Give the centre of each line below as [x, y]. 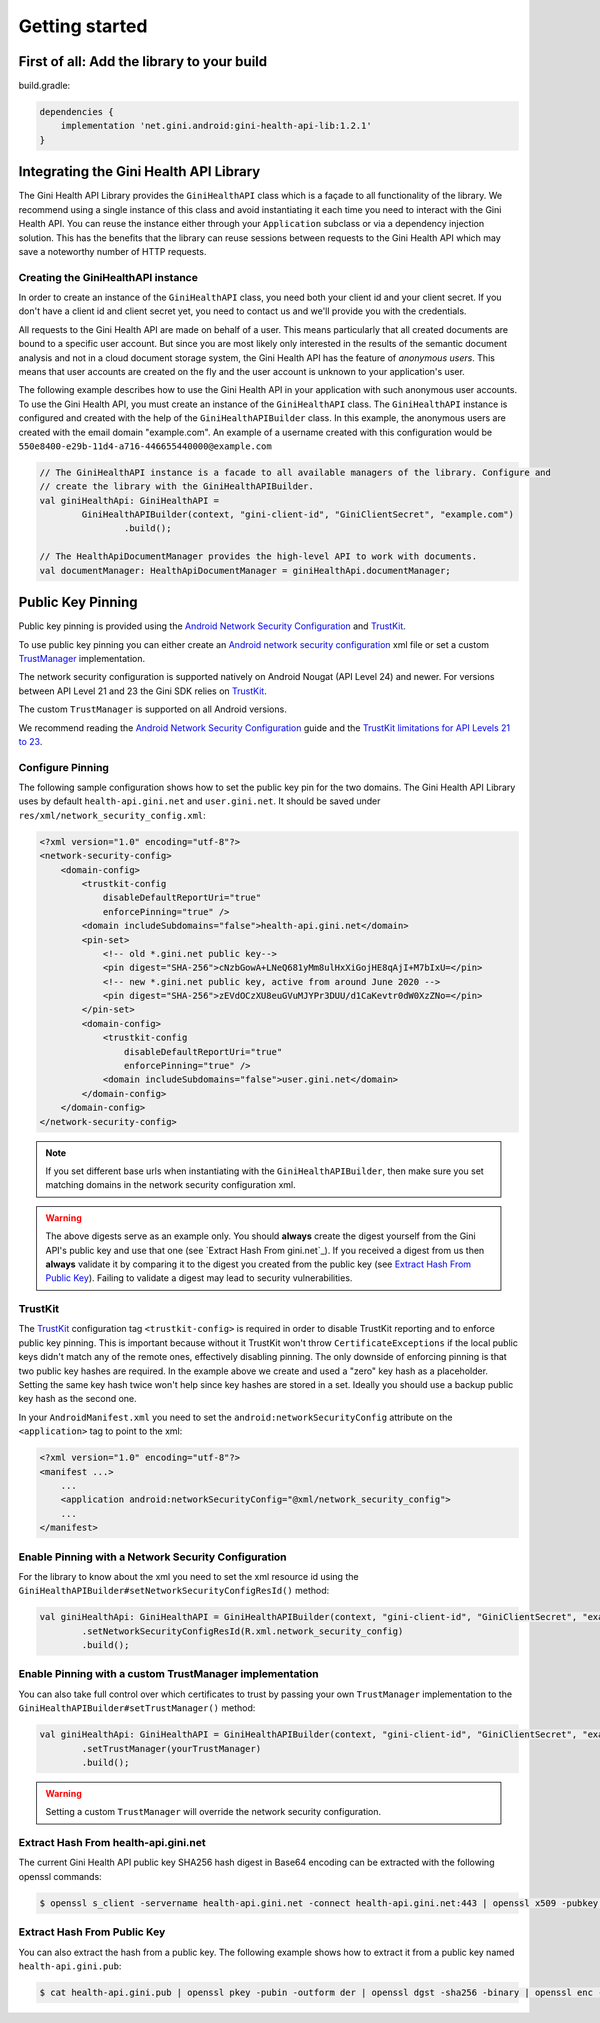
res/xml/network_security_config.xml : [112, 815]
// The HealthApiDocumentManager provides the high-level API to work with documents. [258, 556]
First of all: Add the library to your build [143, 61]
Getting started [83, 26]
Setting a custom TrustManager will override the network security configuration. [213, 1812]
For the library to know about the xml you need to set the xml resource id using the [188, 1576]
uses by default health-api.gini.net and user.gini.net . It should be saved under [199, 801]
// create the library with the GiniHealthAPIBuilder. [176, 486]
